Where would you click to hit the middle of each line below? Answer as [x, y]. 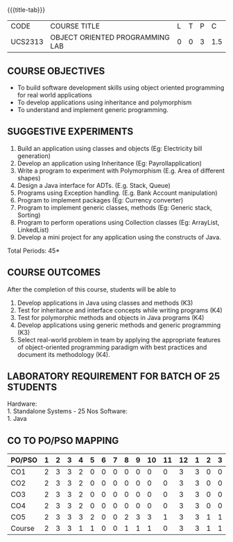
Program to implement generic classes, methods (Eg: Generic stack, [115, 207]
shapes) [29, 178]
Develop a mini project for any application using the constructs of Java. [119, 237]
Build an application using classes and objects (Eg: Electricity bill [110, 148]
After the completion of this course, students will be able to [92, 289]
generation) [34, 156]
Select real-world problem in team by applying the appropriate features [119, 340]
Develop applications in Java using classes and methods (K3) [105, 303]
